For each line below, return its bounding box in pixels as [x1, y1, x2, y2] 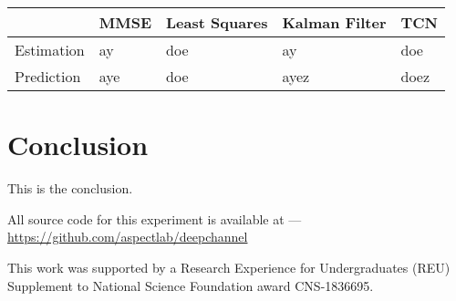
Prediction [15, 66, 81, 87]
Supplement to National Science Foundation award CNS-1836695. [7, 275, 374, 295]
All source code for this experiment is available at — [7, 209, 302, 228]
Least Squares [166, 12, 268, 33]
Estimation [15, 39, 85, 60]
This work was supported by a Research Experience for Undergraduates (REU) [7, 257, 451, 276]
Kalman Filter [282, 12, 387, 33]
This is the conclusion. [7, 179, 133, 198]
